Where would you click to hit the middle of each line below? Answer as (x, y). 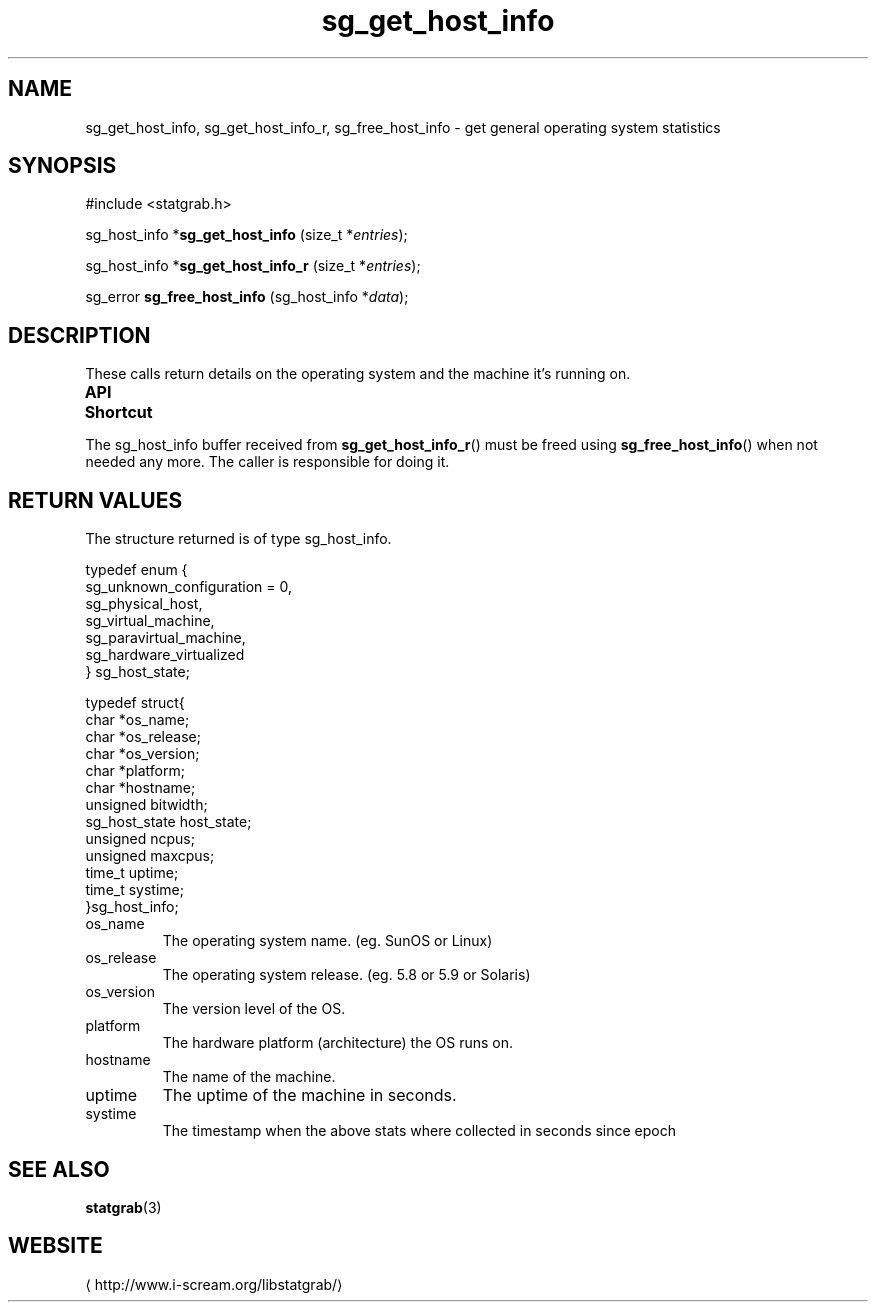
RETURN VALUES (95, 500)
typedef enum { (136, 570)
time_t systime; (134, 890)
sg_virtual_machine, (150, 621)
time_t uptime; (132, 873)
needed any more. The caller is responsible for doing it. (267, 462)
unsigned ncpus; (140, 839)
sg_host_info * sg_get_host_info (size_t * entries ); (246, 235)
